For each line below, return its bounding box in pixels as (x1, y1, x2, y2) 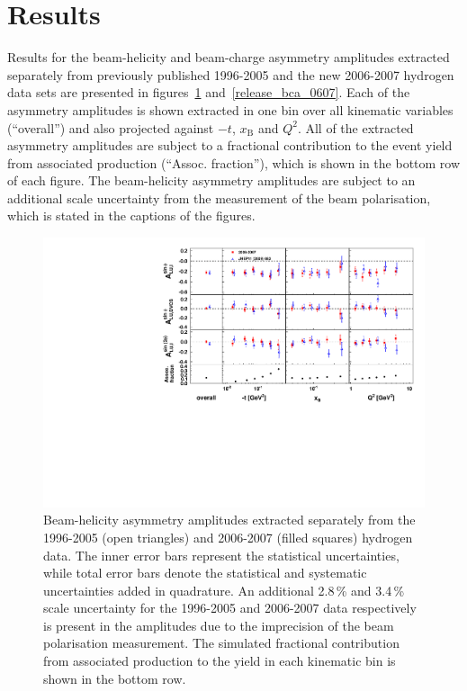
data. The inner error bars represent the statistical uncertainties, (43, 545, 400, 564)
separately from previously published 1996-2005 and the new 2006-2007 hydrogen (7, 65, 454, 84)
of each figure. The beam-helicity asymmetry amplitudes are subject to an (7, 171, 416, 190)
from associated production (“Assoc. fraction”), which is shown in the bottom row (7, 153, 461, 172)
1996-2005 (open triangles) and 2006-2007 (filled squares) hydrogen (43, 527, 413, 546)
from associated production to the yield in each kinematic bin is (43, 651, 396, 670)
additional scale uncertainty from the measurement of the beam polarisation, (7, 188, 431, 207)
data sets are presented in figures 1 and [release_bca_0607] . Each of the (7, 83, 410, 102)
